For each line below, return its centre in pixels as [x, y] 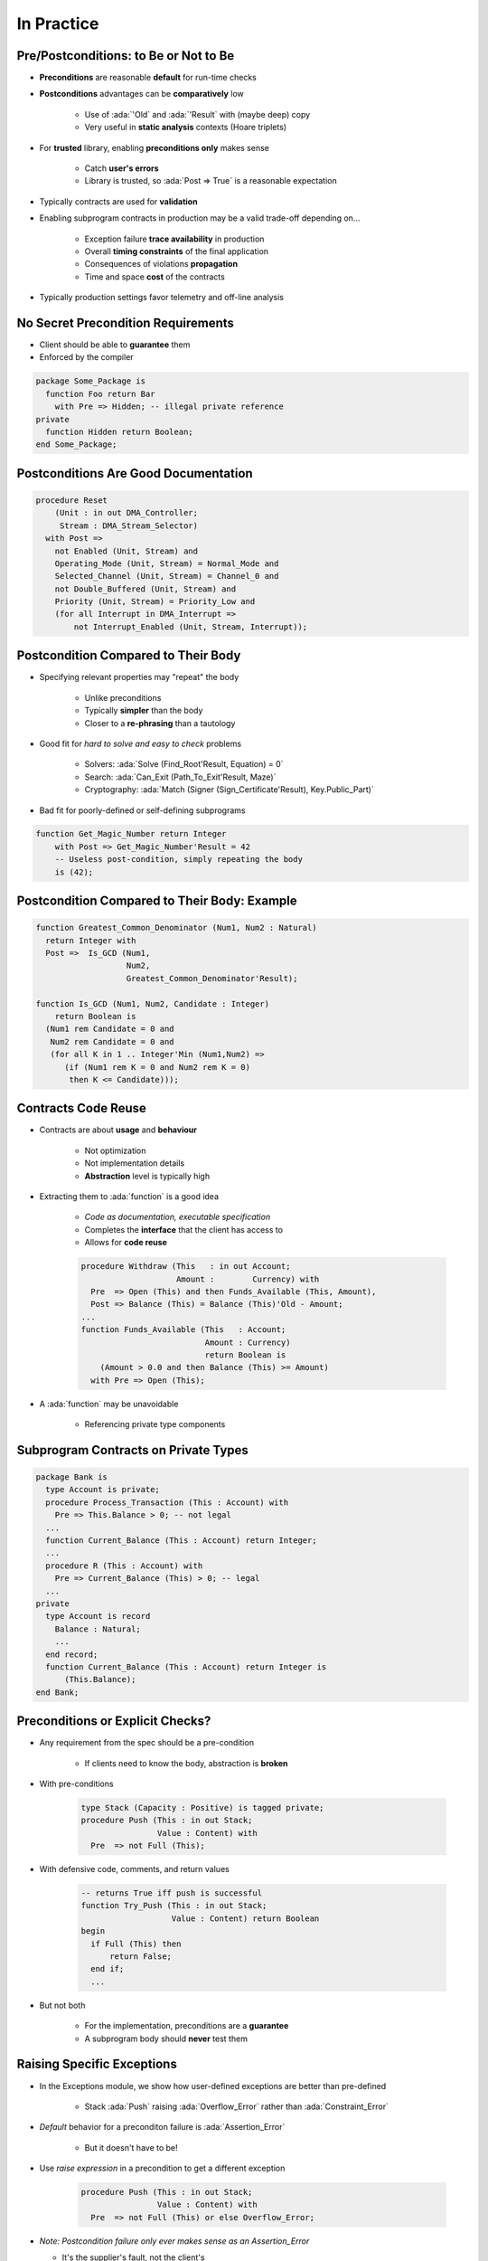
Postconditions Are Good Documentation [135, 473]
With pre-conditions [76, 1783]
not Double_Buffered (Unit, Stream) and [145, 589]
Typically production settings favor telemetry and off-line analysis [162, 298]
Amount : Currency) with [248, 1279]
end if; [108, 1969]
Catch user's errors [122, 168]
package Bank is [72, 1477]
